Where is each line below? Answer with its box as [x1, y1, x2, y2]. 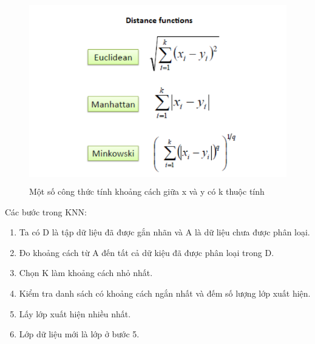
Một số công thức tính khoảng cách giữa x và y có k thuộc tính [29, 184, 265, 197]
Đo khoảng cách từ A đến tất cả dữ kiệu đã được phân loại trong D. [19, 246, 274, 258]
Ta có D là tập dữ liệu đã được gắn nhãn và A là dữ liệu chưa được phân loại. [19, 226, 310, 238]
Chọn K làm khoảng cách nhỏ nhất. [19, 266, 153, 279]
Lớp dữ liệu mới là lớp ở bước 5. [19, 328, 140, 340]
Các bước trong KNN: [5, 205, 87, 218]
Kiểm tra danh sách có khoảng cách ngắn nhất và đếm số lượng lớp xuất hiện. [19, 286, 311, 299]
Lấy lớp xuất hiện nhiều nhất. [19, 307, 131, 320]
